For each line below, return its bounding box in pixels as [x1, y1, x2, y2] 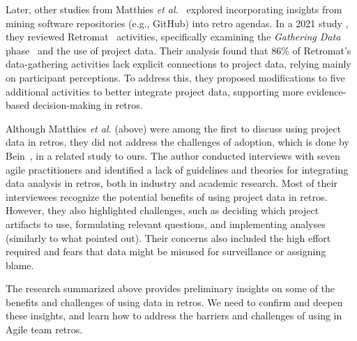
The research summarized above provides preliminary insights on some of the [6, 281, 335, 296]
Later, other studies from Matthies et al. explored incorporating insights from [6, 2, 342, 16]
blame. [6, 257, 34, 272]
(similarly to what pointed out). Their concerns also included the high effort [6, 230, 331, 245]
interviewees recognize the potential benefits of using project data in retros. [6, 189, 328, 204]
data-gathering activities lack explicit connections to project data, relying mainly [6, 56, 351, 71]
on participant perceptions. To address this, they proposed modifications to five [6, 70, 345, 84]
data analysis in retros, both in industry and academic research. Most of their [6, 176, 337, 190]
